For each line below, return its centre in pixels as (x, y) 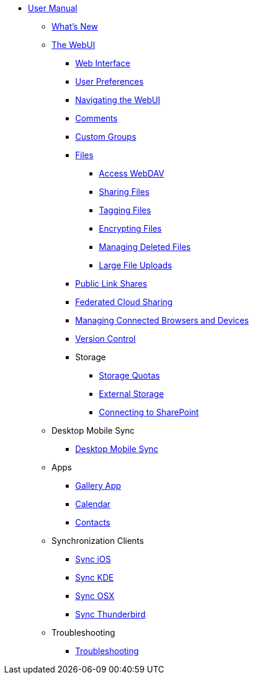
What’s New (75, 26)
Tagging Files (125, 210)
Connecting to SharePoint (149, 412)
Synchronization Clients (98, 541)
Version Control (106, 339)
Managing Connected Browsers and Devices (162, 320)
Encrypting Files (130, 228)
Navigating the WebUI (118, 100)
